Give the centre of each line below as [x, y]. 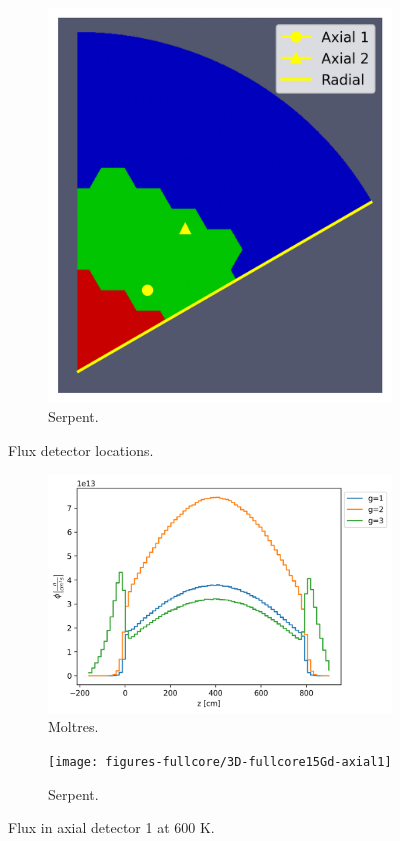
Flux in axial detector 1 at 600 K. [111, 827]
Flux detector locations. [81, 450]
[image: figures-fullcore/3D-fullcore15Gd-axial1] [220, 762]
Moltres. [73, 726]
